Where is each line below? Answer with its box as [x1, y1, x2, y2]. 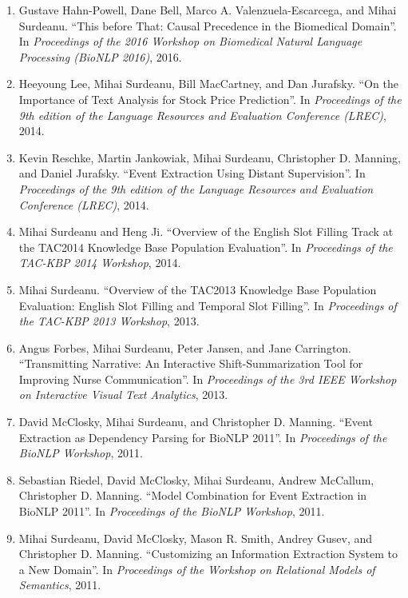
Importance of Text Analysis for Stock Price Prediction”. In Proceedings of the [18, 90, 402, 107]
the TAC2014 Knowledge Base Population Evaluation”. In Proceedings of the [18, 238, 393, 255]
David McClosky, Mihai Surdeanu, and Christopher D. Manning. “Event [18, 413, 373, 430]
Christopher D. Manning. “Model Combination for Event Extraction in [18, 487, 367, 504]
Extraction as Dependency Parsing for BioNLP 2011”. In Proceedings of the [18, 429, 387, 445]
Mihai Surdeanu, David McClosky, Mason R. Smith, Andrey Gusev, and [18, 529, 373, 546]
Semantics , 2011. [18, 576, 101, 593]
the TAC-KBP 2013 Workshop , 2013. [18, 313, 200, 329]
